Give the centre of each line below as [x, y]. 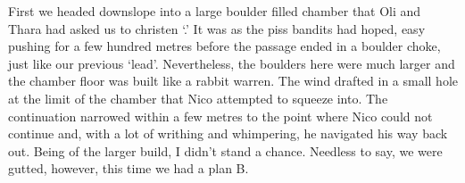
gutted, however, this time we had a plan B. [129, 168]
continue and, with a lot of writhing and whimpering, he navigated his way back [228, 133]
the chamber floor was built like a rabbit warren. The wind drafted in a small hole [233, 81]
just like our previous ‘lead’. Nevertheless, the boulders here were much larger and [232, 63]
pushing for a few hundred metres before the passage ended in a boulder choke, [224, 46]
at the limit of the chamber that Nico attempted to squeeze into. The [198, 98]
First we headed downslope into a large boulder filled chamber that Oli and [215, 11]
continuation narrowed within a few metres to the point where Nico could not [220, 116]
